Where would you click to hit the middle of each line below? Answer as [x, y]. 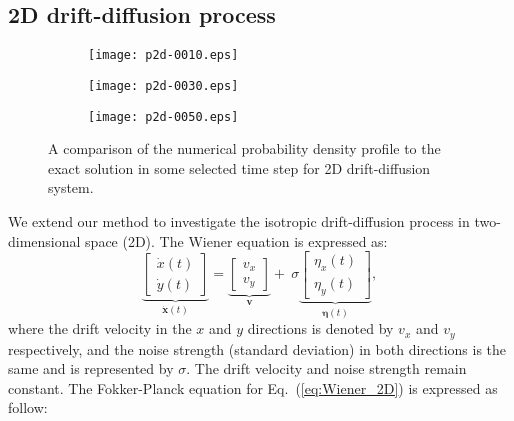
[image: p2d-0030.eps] [163, 85]
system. [71, 187]
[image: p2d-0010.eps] [163, 55]
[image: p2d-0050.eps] [163, 116]
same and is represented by [91, 368]
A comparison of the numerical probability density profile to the [244, 148]
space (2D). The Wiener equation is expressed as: [236, 240]
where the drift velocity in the [100, 328]
